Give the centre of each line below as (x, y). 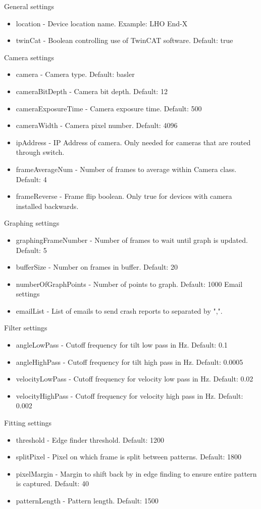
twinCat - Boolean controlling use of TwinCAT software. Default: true (124, 40)
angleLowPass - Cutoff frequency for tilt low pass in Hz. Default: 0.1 (122, 345)
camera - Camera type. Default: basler (75, 74)
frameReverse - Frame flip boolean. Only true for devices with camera (124, 196)
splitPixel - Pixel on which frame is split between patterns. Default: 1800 (129, 457)
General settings (29, 6)
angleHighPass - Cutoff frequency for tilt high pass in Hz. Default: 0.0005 (129, 362)
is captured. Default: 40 (53, 483)
